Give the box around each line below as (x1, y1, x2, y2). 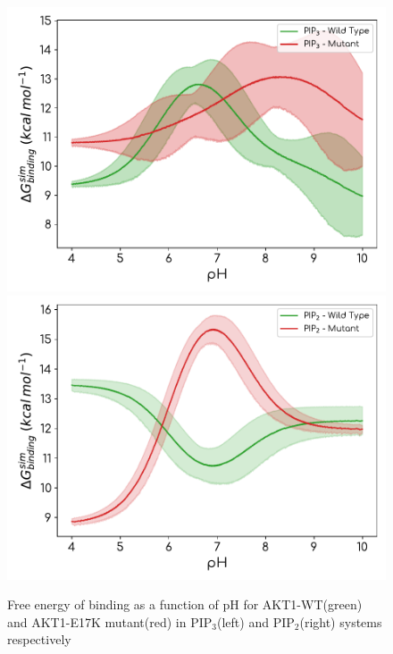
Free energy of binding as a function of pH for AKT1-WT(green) (7, 595, 363, 614)
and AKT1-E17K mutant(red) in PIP (7, 612, 213, 631)
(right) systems (299, 612, 382, 631)
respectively (7, 630, 71, 649)
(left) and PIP (217, 612, 295, 631)
